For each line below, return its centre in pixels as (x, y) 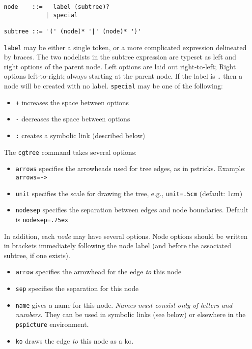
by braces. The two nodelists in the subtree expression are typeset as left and (120, 57)
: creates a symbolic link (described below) (80, 135)
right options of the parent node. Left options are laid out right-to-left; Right (120, 66)
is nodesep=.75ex (42, 219)
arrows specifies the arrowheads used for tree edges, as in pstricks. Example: (131, 168)
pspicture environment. (52, 324)
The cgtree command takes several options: (70, 152)
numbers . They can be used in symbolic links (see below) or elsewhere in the (130, 314)
